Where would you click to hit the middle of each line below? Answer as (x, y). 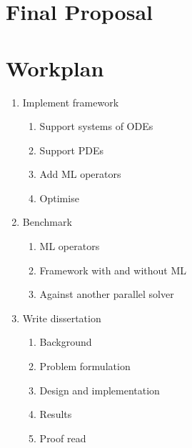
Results (56, 414)
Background (66, 342)
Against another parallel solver (107, 294)
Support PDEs (71, 150)
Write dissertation (62, 318)
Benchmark (47, 222)
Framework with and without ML (113, 270)
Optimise (59, 198)
